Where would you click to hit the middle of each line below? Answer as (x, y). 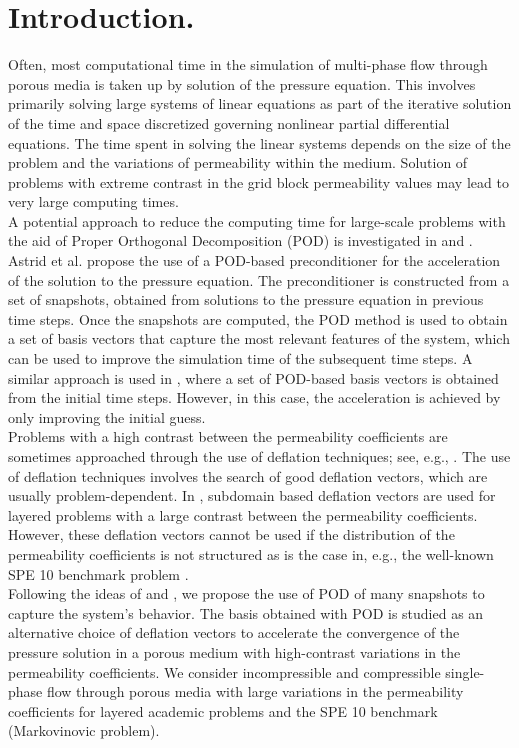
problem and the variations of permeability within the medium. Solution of (238, 162)
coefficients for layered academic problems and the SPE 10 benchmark (223, 710)
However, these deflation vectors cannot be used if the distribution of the (231, 534)
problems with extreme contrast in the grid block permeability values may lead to (258, 181)
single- (465, 671)
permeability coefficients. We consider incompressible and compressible (224, 671)
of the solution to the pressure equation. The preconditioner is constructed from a (259, 279)
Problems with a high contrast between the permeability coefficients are (228, 436)
